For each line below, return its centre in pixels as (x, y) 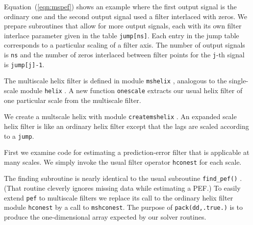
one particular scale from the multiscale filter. (73, 100)
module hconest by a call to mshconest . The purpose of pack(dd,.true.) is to (123, 207)
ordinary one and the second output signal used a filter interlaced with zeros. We (126, 16)
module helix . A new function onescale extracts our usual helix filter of (131, 90)
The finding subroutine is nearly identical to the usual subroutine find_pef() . (123, 178)
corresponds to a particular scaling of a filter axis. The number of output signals (125, 45)
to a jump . (19, 136)
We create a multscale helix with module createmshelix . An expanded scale (120, 116)
